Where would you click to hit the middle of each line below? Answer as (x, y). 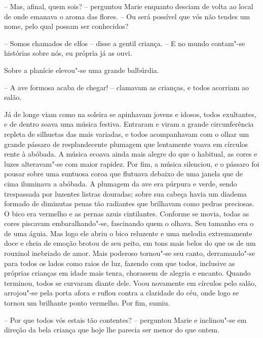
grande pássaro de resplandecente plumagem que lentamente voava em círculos (126, 144)
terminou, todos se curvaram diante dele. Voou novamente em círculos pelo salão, (130, 283)
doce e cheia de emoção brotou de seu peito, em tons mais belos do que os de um (130, 243)
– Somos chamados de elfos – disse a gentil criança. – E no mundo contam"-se (125, 43)
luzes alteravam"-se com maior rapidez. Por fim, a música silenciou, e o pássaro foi (132, 163)
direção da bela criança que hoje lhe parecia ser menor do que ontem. (112, 330)
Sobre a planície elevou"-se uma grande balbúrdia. (82, 70)
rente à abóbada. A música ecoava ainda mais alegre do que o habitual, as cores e (131, 154)
